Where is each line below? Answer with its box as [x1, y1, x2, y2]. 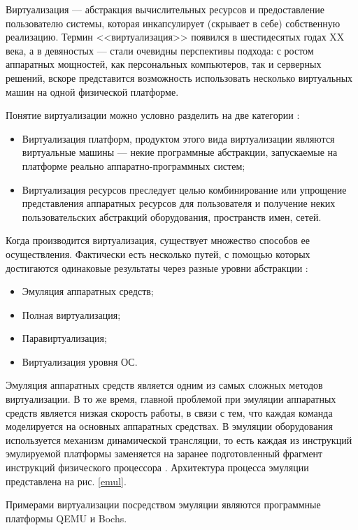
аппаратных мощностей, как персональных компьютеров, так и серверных [6, 57, 322, 71]
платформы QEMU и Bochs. [6, 510, 127, 525]
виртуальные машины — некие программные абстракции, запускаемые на [22, 145, 338, 159]
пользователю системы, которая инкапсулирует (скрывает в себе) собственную [6, 15, 341, 30]
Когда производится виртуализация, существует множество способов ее [6, 233, 310, 248]
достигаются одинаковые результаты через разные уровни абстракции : [6, 260, 308, 275]
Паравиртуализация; [22, 331, 107, 345]
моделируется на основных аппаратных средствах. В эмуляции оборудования [6, 419, 333, 434]
